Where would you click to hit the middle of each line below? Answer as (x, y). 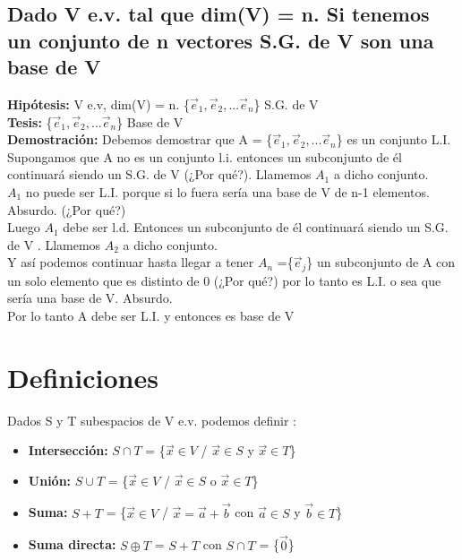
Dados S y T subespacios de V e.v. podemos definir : (152, 420)
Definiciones (83, 377)
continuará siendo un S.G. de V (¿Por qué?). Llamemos (159, 174)
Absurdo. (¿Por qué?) (67, 209)
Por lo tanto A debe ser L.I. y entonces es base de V (151, 315)
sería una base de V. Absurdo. (90, 298)
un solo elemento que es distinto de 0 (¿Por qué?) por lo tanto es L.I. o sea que (224, 280)
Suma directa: (72, 544)
